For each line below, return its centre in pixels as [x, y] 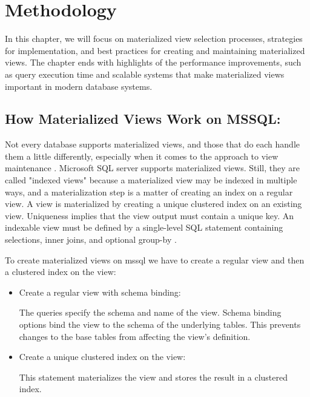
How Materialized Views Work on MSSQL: [143, 119]
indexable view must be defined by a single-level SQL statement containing [144, 227]
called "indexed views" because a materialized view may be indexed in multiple [151, 180]
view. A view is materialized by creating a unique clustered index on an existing [153, 204]
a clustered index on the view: [61, 272]
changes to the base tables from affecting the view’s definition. [135, 336]
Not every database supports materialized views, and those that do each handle [152, 144]
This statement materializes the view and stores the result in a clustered [153, 377]
